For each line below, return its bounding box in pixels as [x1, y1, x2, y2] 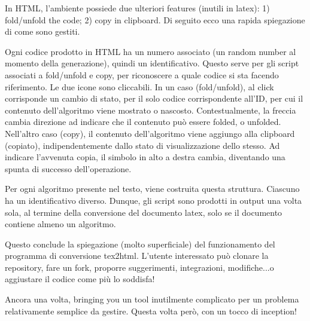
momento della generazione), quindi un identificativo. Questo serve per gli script [5, 57, 299, 69]
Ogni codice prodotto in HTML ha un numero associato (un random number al [5, 45, 296, 57]
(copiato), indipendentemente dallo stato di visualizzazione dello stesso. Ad [5, 139, 280, 151]
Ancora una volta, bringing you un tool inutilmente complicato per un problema [5, 293, 299, 305]
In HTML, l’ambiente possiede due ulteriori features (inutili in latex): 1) [5, 2, 270, 14]
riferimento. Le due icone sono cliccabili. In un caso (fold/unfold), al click [5, 80, 274, 93]
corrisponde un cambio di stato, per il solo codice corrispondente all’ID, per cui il [5, 92, 303, 105]
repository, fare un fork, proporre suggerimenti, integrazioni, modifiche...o [5, 261, 274, 273]
